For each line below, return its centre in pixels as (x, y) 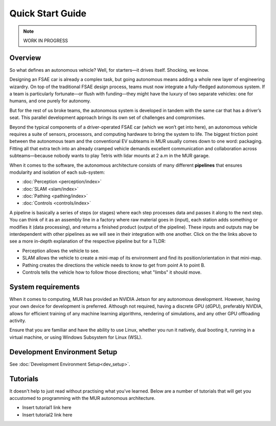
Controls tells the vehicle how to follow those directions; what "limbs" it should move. (112, 272)
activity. (18, 321)
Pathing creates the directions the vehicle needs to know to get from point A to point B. (114, 265)
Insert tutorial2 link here (47, 415)
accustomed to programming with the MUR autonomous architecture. (83, 398)
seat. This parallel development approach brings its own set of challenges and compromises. (107, 117)
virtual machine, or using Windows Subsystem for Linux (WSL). (76, 337)
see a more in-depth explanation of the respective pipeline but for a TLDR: (88, 241)
